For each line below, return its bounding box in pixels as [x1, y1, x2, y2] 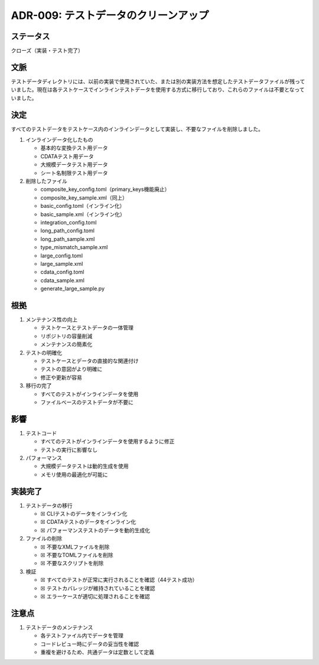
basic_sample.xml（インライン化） [40, 210, 125, 218]
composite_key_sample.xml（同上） [40, 194, 128, 201]
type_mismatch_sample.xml [40, 244, 108, 251]
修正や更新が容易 [40, 374, 82, 381]
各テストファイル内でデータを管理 [40, 632, 123, 639]
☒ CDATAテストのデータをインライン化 [40, 519, 136, 526]
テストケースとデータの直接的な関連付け [40, 357, 139, 364]
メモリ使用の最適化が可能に [40, 471, 108, 478]
